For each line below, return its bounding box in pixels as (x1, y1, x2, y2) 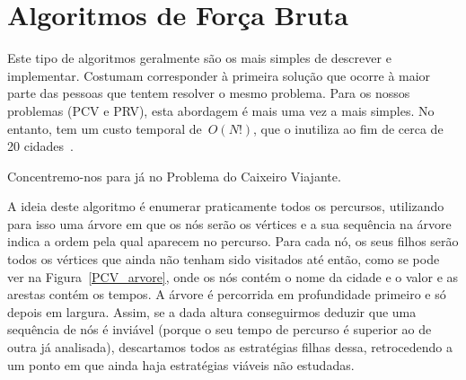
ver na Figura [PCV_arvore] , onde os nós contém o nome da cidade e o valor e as (7, 267, 459, 286)
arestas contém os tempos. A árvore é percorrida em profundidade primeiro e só (7, 285, 446, 304)
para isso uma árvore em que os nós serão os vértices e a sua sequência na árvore (7, 214, 452, 233)
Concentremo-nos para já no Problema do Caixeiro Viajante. (7, 166, 341, 185)
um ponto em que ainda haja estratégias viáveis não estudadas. (7, 355, 355, 374)
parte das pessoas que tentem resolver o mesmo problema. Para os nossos (7, 84, 410, 102)
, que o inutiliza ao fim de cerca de (253, 119, 444, 137)
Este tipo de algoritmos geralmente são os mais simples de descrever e (7, 49, 391, 67)
